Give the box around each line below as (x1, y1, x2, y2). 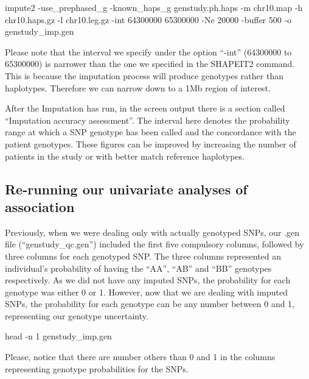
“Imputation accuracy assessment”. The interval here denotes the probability (5, 113, 290, 126)
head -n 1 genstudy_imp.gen (5, 330, 112, 342)
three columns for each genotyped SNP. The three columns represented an (5, 249, 282, 262)
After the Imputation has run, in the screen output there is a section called (5, 102, 285, 115)
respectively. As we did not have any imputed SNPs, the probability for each (5, 274, 291, 286)
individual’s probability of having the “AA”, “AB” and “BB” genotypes (5, 261, 272, 274)
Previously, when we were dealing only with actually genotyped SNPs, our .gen (5, 225, 300, 238)
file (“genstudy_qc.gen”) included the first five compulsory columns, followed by (5, 238, 304, 250)
